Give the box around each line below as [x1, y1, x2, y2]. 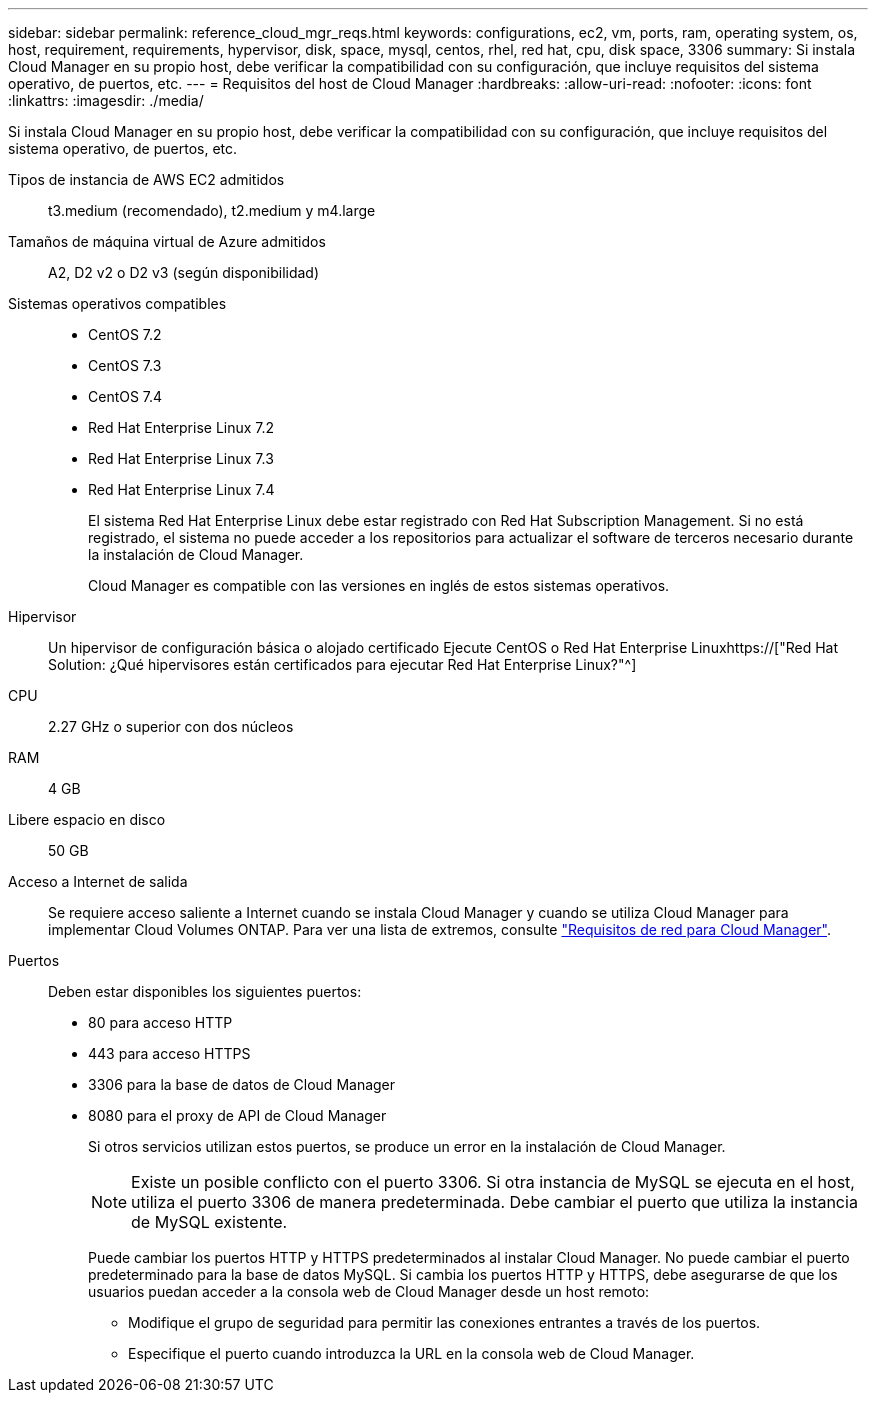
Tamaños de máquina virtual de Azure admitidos [8, 233, 326, 250]
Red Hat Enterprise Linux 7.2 [88, 419, 275, 436]
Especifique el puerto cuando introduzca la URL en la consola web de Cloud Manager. [128, 1345, 695, 1362]
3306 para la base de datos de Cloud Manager [88, 1076, 396, 1093]
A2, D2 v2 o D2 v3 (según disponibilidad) [48, 264, 320, 281]
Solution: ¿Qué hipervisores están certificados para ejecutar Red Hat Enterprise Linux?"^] [48, 656, 637, 673]
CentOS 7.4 [88, 388, 163, 405]
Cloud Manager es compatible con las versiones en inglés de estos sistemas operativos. [88, 577, 670, 594]
